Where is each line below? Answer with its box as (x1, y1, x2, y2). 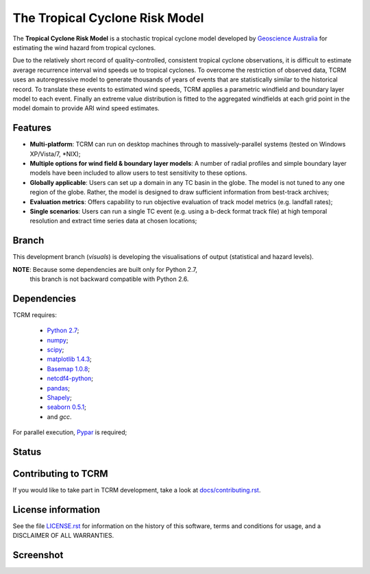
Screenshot (12, 549, 64, 561)
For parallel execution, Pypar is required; (12, 428, 127, 436)
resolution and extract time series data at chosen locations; (29, 216, 197, 225)
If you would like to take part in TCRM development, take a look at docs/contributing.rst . (12, 486, 261, 495)
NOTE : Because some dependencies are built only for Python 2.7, (12, 265, 198, 273)
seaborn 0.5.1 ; (47, 403, 87, 411)
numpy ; (47, 336, 69, 344)
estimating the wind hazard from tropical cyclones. (12, 43, 156, 51)
